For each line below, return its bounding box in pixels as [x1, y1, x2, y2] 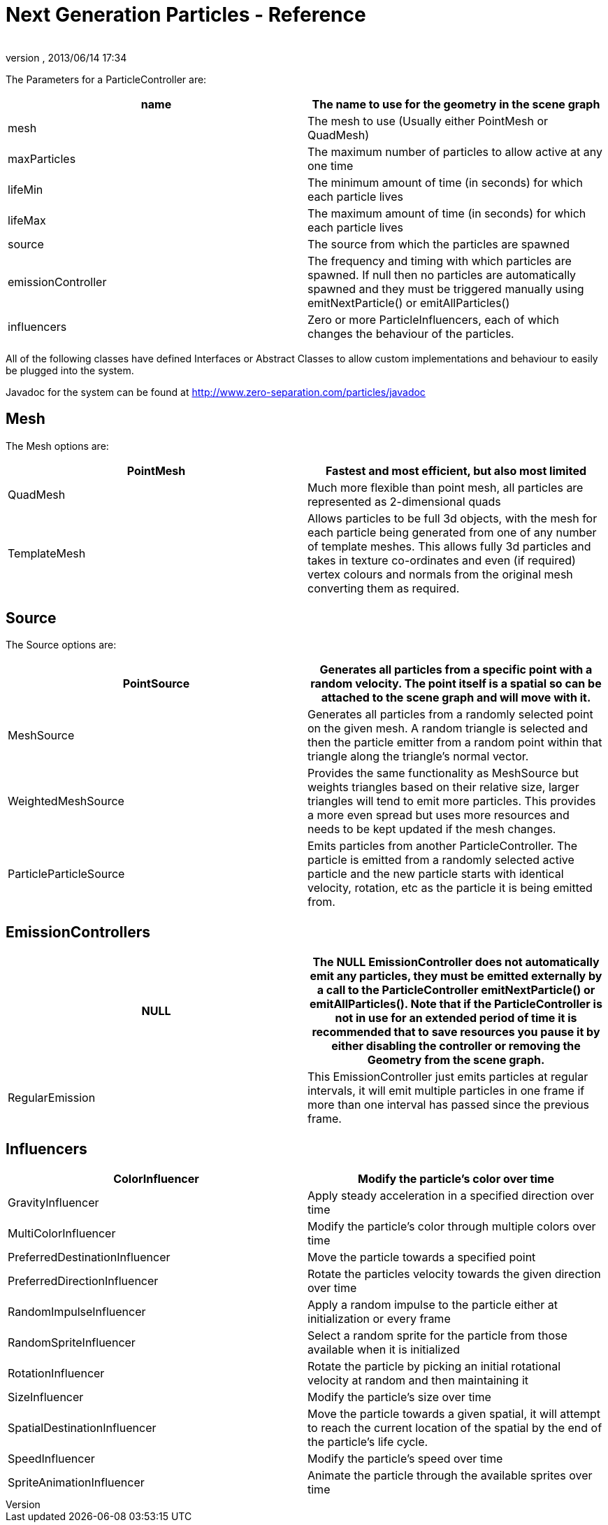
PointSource [122, 676, 190, 691]
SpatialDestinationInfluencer [8, 1421, 157, 1435]
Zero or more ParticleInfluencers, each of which [307, 312, 559, 327]
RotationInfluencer [8, 1366, 105, 1381]
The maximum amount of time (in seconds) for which [307, 206, 586, 220]
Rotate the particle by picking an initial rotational [307, 1359, 561, 1374]
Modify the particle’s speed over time [307, 1452, 503, 1466]
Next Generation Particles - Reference [6, 3, 366, 27]
